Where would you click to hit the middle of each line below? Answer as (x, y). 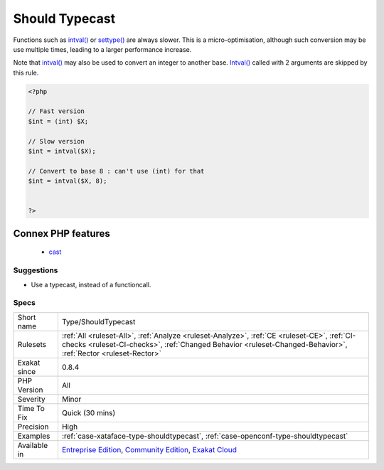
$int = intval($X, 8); (68, 181)
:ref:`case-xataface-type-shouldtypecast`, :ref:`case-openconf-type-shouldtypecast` (205, 436)
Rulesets (32, 344)
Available (33, 445)
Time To (31, 408)
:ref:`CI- (343, 336)
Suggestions (36, 270)
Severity (31, 399)
